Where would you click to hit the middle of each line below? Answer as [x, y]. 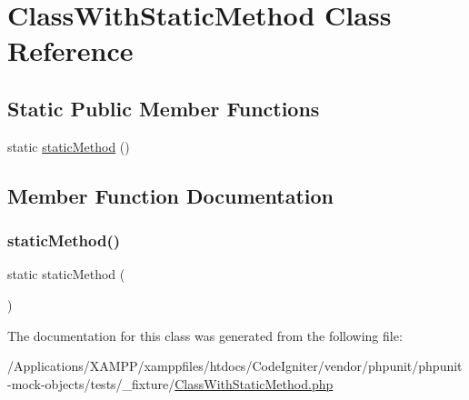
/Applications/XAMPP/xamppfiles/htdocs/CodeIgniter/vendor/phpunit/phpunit [235, 366]
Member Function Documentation [171, 195]
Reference [70, 50]
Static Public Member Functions [164, 108]
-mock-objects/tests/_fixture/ [91, 383]
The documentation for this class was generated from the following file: [205, 335]
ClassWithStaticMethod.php [254, 383]
